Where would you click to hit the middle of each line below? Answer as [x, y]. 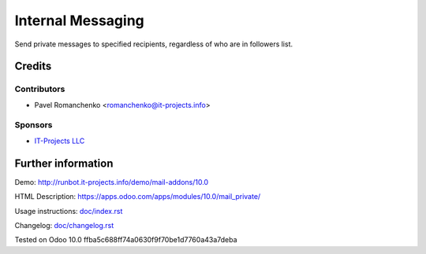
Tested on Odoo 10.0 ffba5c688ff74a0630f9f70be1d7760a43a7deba [126, 240]
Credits [33, 66]
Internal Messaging [80, 20]
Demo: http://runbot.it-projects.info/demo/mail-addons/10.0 [112, 182]
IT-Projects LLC [60, 141]
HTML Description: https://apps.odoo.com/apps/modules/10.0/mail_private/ [138, 197]
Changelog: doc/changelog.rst [64, 225]
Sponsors [34, 125]
